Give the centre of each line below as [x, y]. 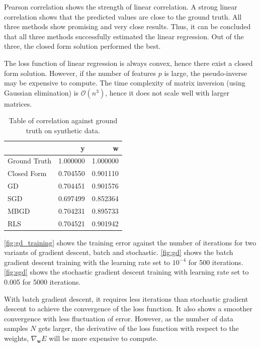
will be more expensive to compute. [104, 338]
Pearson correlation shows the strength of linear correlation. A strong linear [121, 7]
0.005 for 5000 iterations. [42, 282]
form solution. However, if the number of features [80, 73]
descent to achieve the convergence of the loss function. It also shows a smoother [128, 309]
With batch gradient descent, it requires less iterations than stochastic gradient [126, 298]
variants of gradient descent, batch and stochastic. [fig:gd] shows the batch [119, 252]
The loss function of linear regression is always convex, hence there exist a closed [128, 63]
